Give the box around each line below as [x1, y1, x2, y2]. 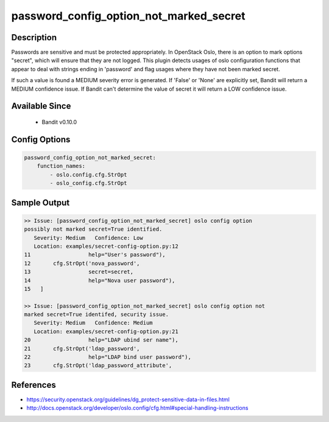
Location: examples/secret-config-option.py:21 [34, 328, 179, 335]
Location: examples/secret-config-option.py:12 [34, 242, 179, 250]
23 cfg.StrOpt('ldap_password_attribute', [24, 362, 172, 369]
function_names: [37, 163, 85, 170]
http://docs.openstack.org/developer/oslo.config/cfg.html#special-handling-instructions [26, 404, 249, 412]
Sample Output [11, 197, 70, 208]
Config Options [11, 134, 71, 144]
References [11, 379, 56, 390]
